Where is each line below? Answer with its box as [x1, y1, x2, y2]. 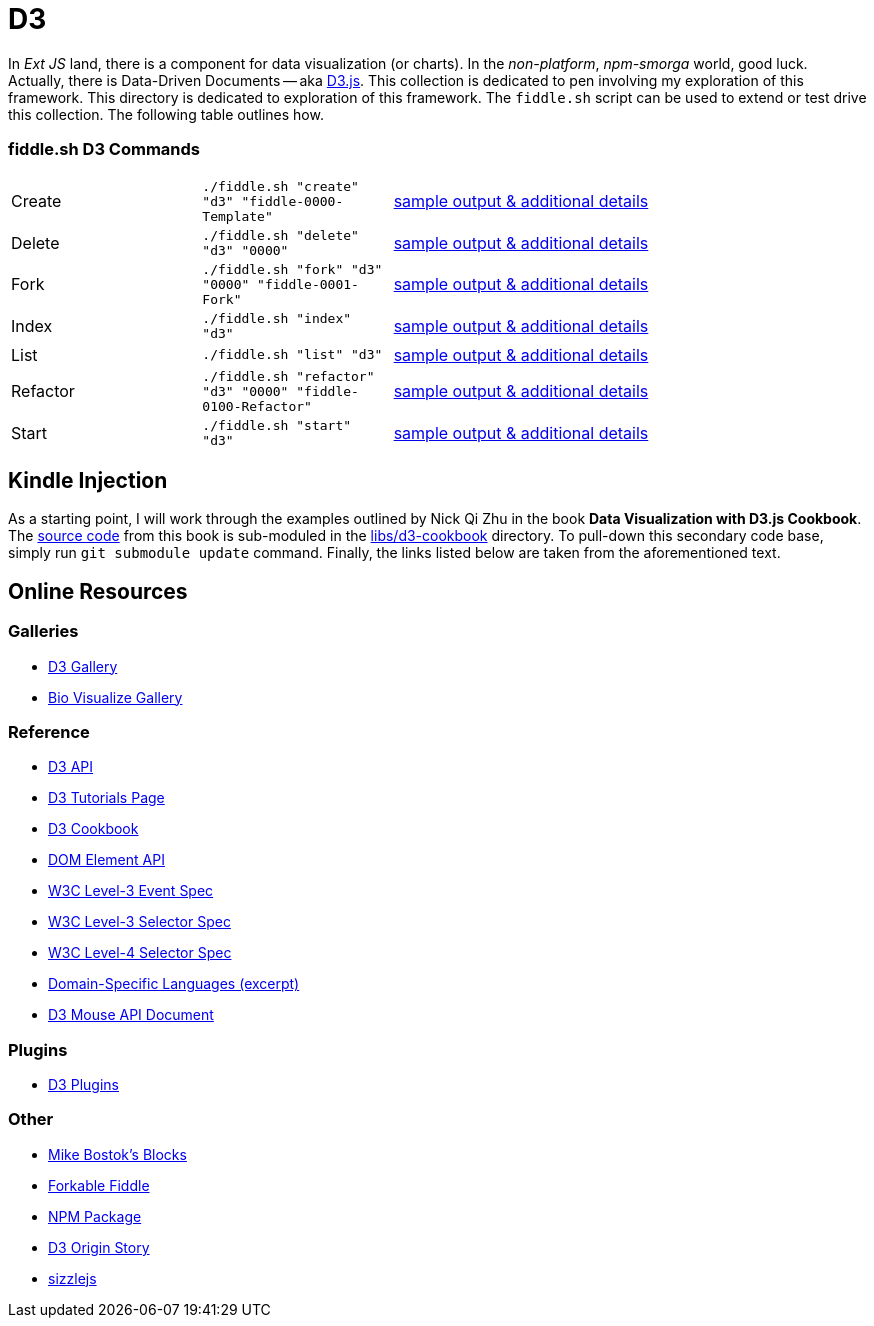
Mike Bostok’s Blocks [48, 1145, 187, 1163]
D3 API [48, 758, 94, 776]
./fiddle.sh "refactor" [202, 368, 375, 384]
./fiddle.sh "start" [202, 417, 352, 433]
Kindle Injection [8, 467, 168, 493]
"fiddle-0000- [241, 193, 344, 209]
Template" [202, 208, 273, 224]
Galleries [8, 621, 79, 642]
